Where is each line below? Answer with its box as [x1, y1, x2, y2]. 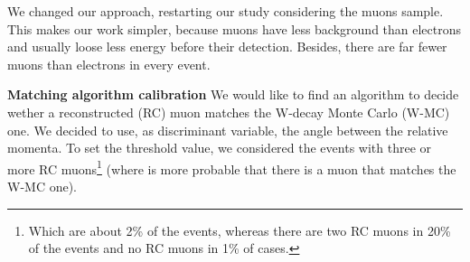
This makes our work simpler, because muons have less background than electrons [7, 19, 462, 38]
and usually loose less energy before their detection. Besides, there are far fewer [7, 37, 447, 56]
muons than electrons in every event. [7, 54, 211, 73]
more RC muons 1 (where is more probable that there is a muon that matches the [7, 156, 456, 178]
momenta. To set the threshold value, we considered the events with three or [7, 138, 432, 157]
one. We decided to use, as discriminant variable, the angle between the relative [7, 120, 448, 139]
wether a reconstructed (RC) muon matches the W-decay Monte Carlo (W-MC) [7, 102, 450, 121]
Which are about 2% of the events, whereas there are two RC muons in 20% [28, 220, 451, 239]
